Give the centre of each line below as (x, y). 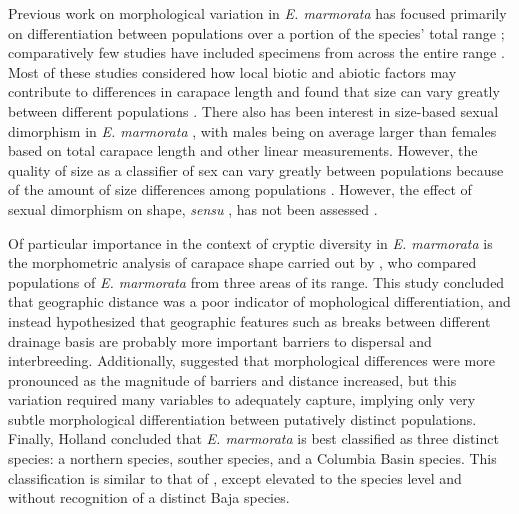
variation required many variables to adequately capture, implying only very (242, 399)
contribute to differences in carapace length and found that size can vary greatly (254, 91)
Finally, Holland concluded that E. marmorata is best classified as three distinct (253, 438)
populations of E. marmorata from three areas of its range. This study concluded (256, 281)
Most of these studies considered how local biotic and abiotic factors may (232, 71)
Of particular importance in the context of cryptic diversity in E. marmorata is (250, 242)
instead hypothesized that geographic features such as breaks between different (249, 320)
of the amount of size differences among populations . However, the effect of (240, 189)
